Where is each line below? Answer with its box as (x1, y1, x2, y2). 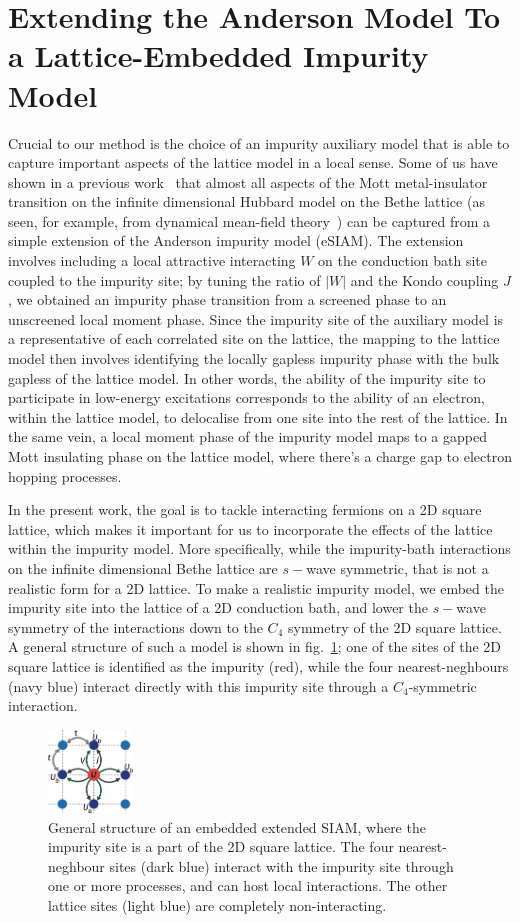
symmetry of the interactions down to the (8, 616, 263, 637)
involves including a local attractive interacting (8, 250, 296, 271)
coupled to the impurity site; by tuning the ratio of (8, 269, 321, 290)
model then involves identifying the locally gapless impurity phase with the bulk (8, 348, 500, 369)
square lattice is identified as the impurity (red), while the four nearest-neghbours (8, 655, 509, 676)
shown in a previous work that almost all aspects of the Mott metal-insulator (8, 171, 488, 192)
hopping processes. (8, 465, 122, 486)
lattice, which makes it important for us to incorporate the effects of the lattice (8, 518, 493, 539)
